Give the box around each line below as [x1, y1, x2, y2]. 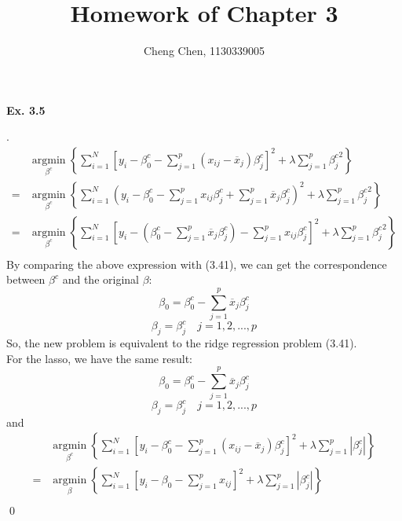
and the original [62, 271, 139, 288]
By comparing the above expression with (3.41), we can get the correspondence [6, 255, 387, 272]
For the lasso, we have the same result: [6, 350, 192, 366]
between [6, 271, 46, 288]
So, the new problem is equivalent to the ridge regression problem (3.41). [6, 335, 357, 351]
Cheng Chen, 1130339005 [144, 42, 265, 59]
